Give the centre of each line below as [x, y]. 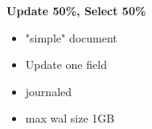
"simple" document [71, 37]
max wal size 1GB [70, 118]
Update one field [66, 64]
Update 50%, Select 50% [76, 10]
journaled [49, 91]
